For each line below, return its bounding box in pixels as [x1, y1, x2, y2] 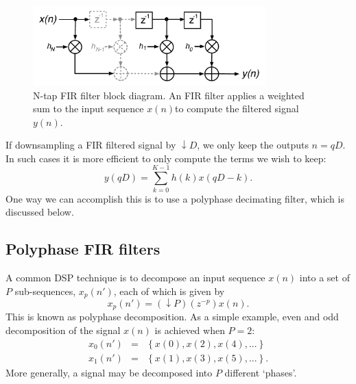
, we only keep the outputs [197, 138, 309, 152]
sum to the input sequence [33, 101, 144, 116]
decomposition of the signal [5, 323, 121, 337]
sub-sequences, [14, 283, 76, 298]
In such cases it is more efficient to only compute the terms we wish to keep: [5, 151, 327, 165]
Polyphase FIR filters [5, 238, 161, 259]
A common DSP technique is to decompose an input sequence [5, 270, 265, 284]
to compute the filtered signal [175, 101, 299, 116]
